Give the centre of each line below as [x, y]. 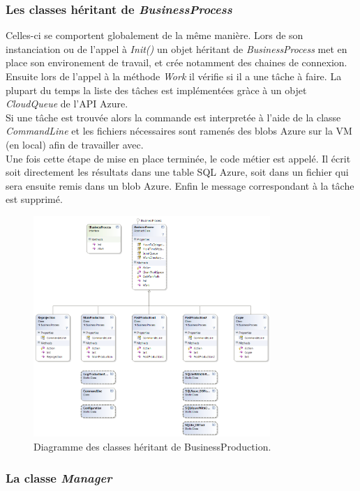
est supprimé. [34, 199]
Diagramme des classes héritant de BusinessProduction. [152, 447]
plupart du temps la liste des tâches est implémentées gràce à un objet [156, 90]
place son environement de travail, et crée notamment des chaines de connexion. [177, 62]
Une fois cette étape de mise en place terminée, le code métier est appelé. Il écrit [178, 158]
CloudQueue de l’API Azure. [67, 104]
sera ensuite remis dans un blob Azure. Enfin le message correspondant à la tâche [180, 185]
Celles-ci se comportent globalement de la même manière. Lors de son [155, 35]
